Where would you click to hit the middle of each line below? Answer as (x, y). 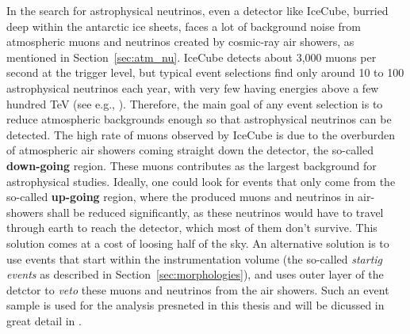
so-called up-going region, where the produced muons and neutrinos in (180, 197)
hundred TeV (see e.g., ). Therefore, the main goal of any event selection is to (195, 103)
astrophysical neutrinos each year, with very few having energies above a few (193, 87)
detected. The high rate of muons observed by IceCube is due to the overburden (201, 134)
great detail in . (44, 320)
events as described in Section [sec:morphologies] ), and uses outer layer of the (195, 274)
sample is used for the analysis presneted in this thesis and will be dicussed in (195, 305)
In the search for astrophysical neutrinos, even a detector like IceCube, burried (197, 10)
